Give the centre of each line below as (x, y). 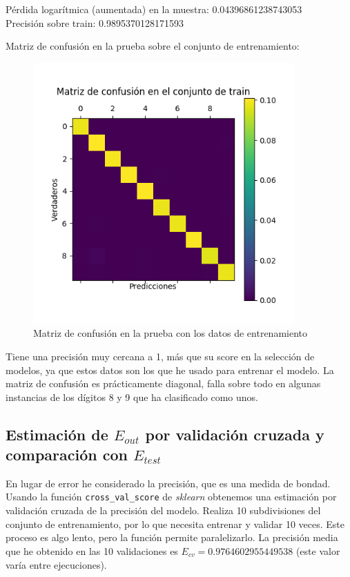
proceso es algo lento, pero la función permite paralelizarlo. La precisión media (172, 537)
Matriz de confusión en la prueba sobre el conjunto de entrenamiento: (153, 46)
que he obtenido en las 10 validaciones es (92, 550)
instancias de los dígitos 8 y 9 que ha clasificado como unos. (132, 397)
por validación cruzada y (235, 434)
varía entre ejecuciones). (56, 564)
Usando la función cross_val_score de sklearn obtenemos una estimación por (171, 497)
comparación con (67, 454)
